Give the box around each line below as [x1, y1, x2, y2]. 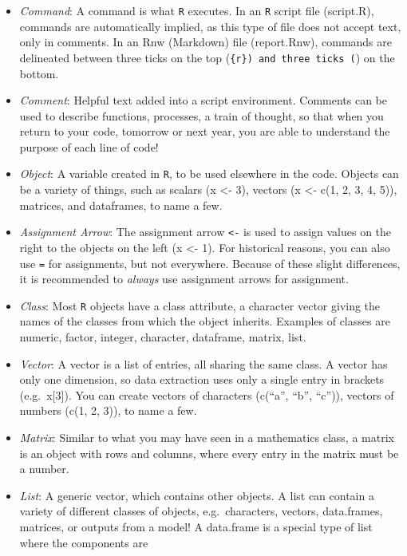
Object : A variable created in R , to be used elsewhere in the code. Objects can [19, 165, 399, 182]
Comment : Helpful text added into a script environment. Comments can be [19, 92, 388, 108]
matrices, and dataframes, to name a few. [19, 196, 223, 213]
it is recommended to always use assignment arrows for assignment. [19, 270, 349, 287]
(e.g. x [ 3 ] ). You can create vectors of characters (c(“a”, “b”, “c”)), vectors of [19, 386, 394, 403]
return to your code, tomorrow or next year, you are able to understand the [19, 123, 390, 140]
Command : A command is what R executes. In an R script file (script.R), [19, 2, 374, 18]
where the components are [19, 534, 148, 550]
